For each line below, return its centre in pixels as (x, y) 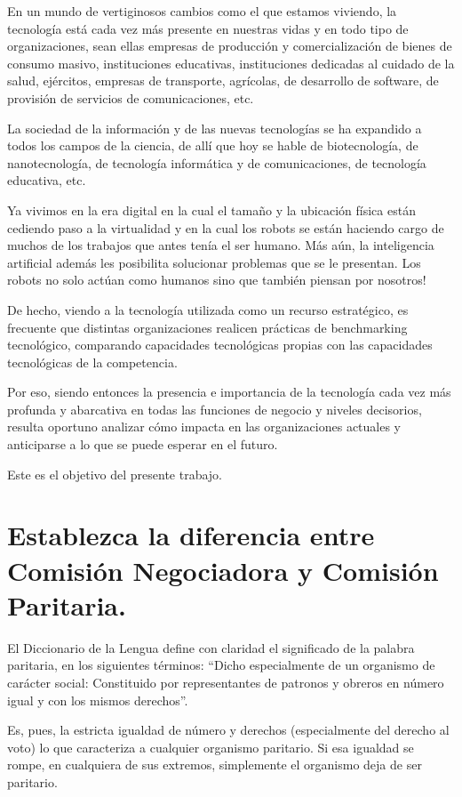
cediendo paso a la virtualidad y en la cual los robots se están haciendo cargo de (226, 227)
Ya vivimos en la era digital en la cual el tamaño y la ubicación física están (211, 209)
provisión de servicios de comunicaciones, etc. (131, 97)
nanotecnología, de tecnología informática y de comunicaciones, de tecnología (217, 162)
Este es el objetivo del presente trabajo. (115, 474)
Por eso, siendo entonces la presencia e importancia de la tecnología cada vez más (229, 392)
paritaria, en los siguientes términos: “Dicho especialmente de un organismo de (221, 665)
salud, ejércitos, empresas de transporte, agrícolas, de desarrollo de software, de (223, 81)
